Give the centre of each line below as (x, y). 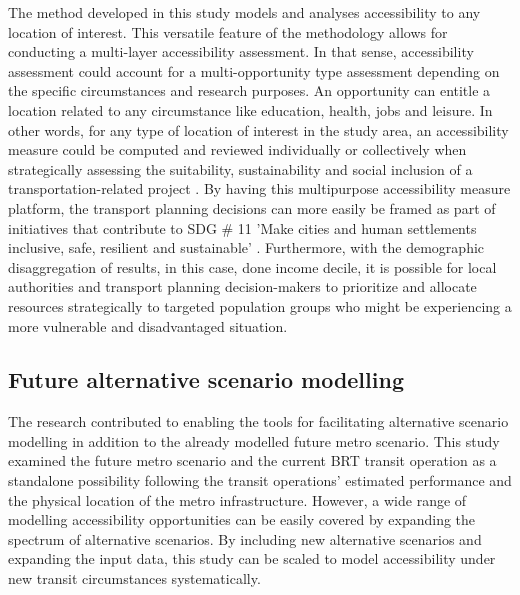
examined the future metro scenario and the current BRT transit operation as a (252, 460)
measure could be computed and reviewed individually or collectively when (237, 149)
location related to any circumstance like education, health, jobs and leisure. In (250, 109)
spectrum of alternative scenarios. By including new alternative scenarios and (245, 538)
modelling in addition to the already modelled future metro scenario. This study (254, 440)
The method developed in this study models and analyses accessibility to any (244, 12)
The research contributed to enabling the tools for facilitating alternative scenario (258, 421)
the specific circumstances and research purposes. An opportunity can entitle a (249, 90)
